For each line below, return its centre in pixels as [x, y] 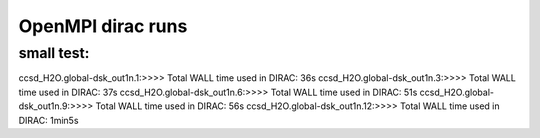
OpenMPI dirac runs [103, 26]
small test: [54, 53]
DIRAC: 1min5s [48, 120]
